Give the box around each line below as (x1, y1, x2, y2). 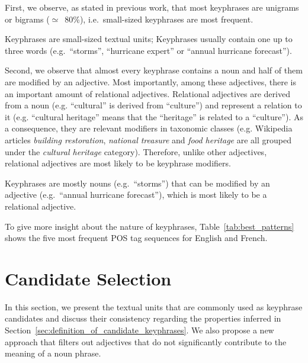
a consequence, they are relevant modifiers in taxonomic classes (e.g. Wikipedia (5, 122, 293, 134)
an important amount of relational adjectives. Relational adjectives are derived (5, 87, 290, 99)
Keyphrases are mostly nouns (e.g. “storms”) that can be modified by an (5, 176, 270, 189)
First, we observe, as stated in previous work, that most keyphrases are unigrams (5, 1, 299, 13)
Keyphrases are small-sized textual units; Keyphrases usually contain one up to (5, 33, 293, 45)
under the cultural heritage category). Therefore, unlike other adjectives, (5, 145, 267, 158)
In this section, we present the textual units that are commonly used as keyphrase (5, 300, 303, 313)
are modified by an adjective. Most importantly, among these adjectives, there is (5, 75, 296, 88)
